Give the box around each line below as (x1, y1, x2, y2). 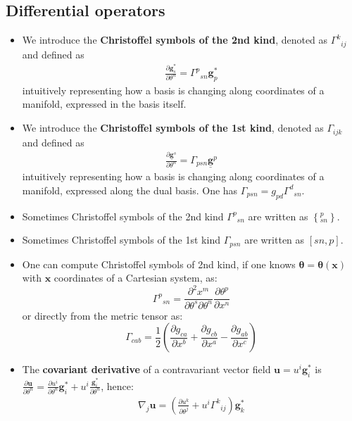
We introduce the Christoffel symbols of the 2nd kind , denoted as (22, 32, 328, 47)
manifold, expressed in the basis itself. (22, 96, 187, 111)
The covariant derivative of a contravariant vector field (22, 362, 271, 377)
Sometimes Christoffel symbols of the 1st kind (22, 232, 220, 247)
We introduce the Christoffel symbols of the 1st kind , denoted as (22, 120, 324, 135)
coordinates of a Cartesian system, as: (54, 270, 218, 285)
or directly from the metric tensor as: (22, 308, 183, 322)
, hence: (101, 378, 134, 393)
